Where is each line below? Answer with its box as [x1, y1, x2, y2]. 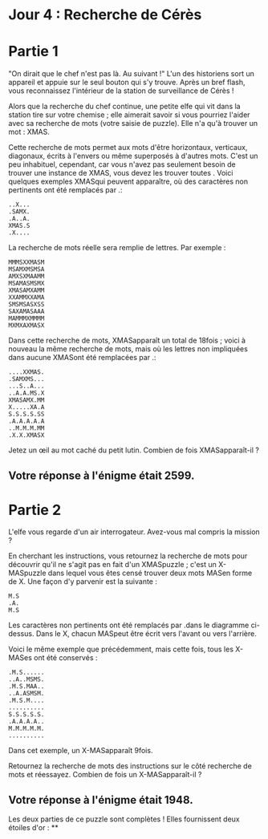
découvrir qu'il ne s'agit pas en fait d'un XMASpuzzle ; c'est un [8, 560, 217, 569]
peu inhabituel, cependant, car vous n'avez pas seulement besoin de [8, 160, 237, 169]
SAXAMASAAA [8, 307, 45, 316]
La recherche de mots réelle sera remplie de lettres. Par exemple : [8, 243, 226, 253]
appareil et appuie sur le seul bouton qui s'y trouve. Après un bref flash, [8, 78, 246, 87]
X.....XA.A [8, 403, 45, 411]
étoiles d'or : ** [8, 823, 59, 833]
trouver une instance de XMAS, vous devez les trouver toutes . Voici [8, 168, 233, 178]
